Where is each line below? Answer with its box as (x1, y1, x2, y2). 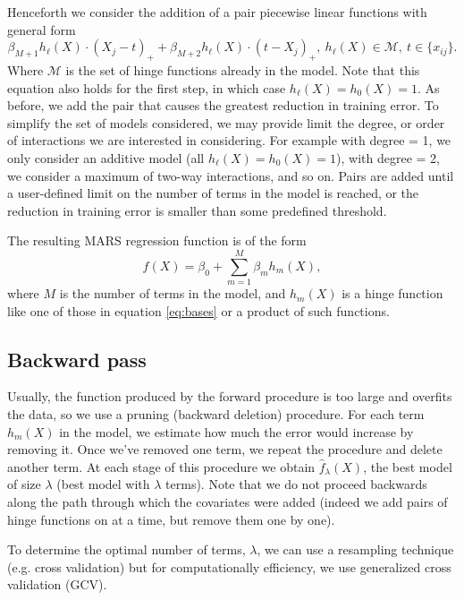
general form (7, 20, 76, 39)
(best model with (56, 475, 150, 493)
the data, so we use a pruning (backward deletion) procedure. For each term (7, 405, 425, 424)
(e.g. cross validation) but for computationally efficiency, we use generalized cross (7, 557, 451, 576)
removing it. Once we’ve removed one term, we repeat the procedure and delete (7, 440, 443, 459)
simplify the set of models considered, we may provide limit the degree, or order (7, 113, 445, 132)
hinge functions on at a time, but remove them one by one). (7, 510, 335, 528)
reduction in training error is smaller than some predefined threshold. (7, 201, 387, 219)
